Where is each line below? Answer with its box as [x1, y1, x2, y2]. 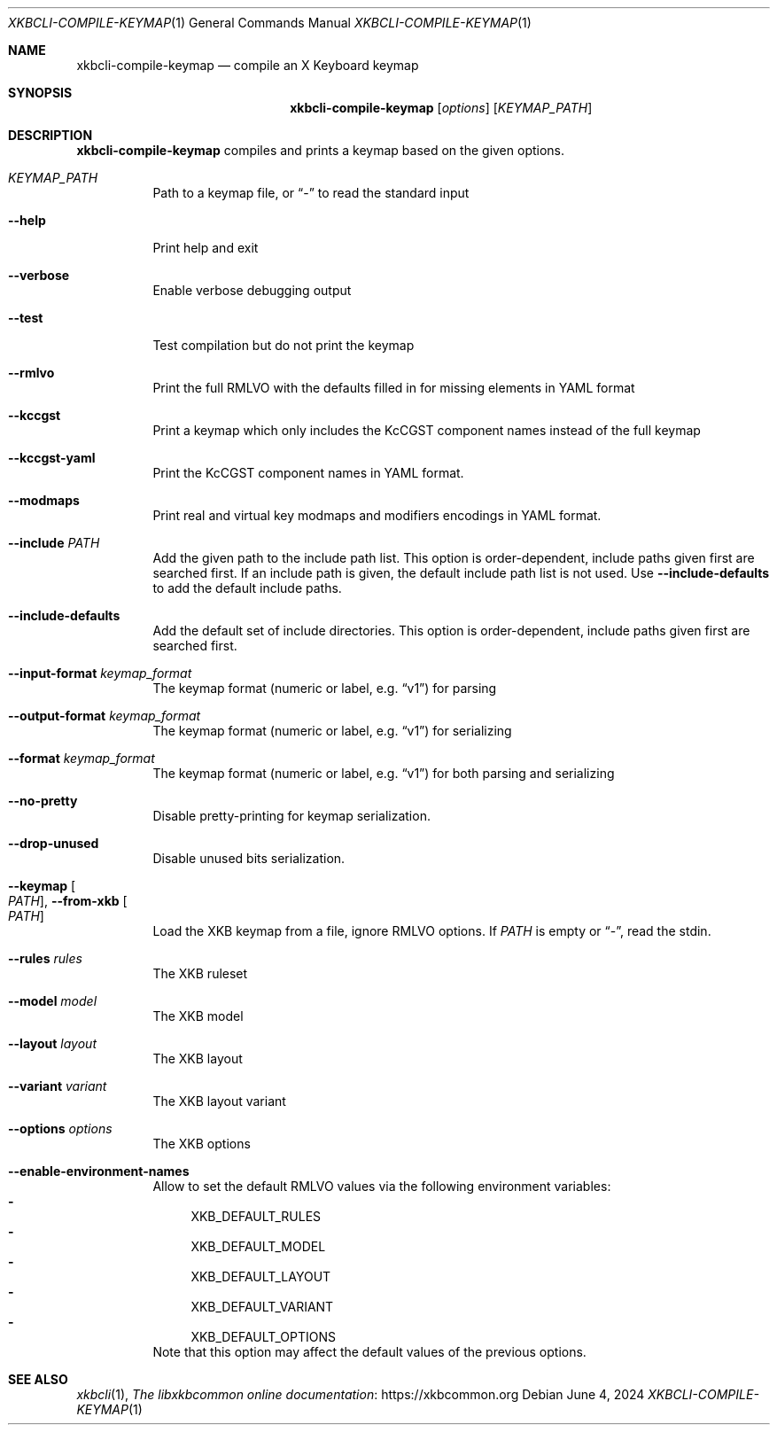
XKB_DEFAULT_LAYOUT [190, 1269, 331, 1284]
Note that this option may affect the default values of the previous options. [152, 1344, 587, 1359]
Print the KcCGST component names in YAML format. [152, 465, 464, 480]
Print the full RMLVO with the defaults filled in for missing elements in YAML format [152, 380, 635, 395]
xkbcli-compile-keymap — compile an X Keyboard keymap [76, 58, 419, 73]
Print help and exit [152, 240, 259, 255]
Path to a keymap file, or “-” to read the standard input [152, 185, 470, 200]
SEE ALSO [8, 1372, 68, 1387]
